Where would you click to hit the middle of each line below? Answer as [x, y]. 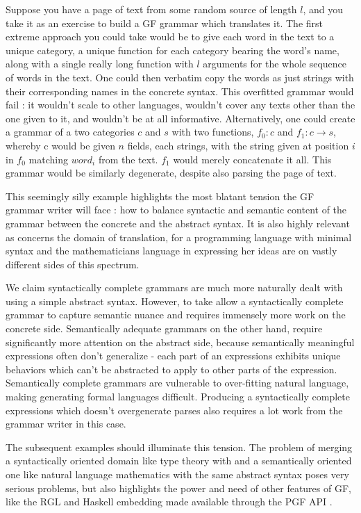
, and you [323, 9]
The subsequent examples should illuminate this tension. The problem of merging [179, 447]
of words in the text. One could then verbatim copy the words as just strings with [180, 77]
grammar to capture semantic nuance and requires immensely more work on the [176, 315]
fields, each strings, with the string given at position [238, 145]
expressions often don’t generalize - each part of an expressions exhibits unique [173, 356]
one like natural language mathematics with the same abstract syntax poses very [177, 474]
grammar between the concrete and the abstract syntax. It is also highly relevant [178, 223]
